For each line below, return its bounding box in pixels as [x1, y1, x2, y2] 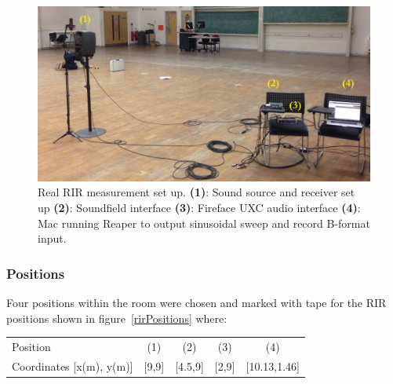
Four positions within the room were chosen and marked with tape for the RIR [6, 294, 387, 310]
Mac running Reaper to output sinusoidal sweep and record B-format [38, 214, 370, 231]
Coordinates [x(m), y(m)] [12, 357, 133, 374]
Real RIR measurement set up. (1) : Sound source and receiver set [38, 184, 355, 200]
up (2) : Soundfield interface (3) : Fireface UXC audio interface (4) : [38, 199, 361, 215]
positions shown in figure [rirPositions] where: [6, 309, 227, 326]
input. [38, 230, 67, 247]
